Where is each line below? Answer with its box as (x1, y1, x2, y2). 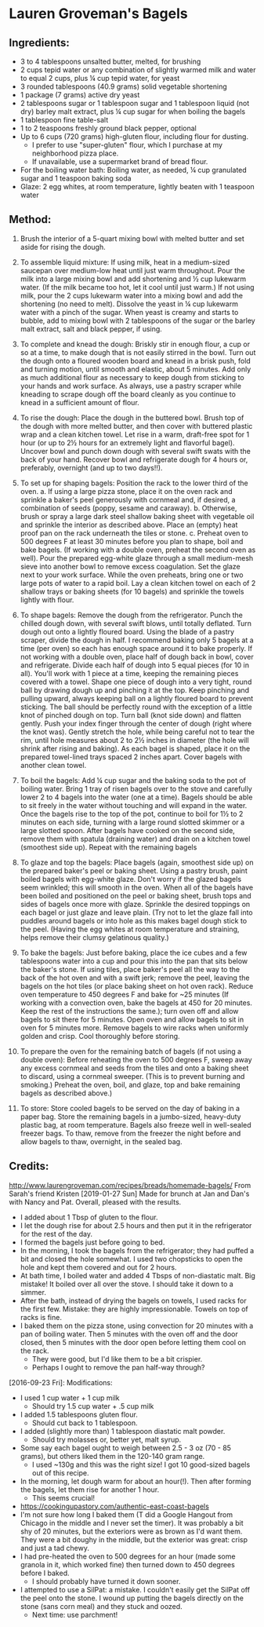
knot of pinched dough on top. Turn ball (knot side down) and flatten (20, 710, 242, 719)
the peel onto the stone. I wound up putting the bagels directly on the (20, 1593, 244, 1603)
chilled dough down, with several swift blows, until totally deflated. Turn (20, 618, 252, 628)
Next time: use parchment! (31, 1610, 118, 1619)
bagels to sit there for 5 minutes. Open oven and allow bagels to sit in (20, 1015, 244, 1024)
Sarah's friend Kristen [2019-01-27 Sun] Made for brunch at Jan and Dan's (9, 1189, 250, 1198)
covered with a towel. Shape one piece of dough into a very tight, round (20, 677, 252, 686)
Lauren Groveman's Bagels (9, 5, 188, 23)
